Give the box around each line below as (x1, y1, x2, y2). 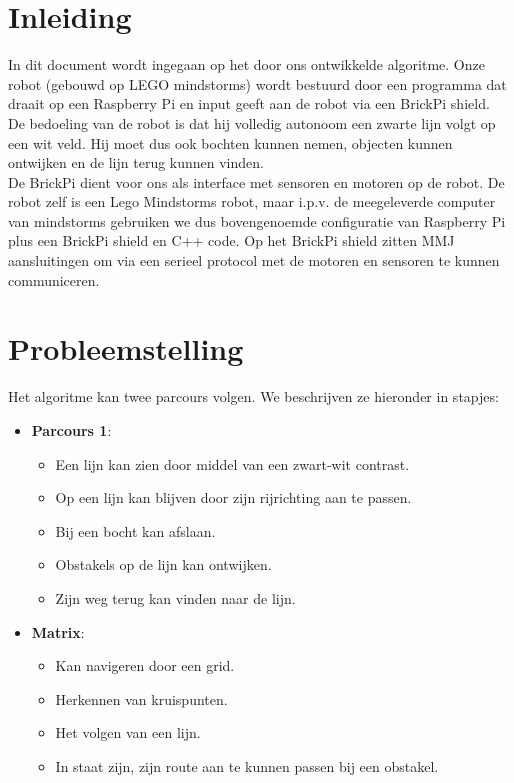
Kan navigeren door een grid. (55, 655, 235, 676)
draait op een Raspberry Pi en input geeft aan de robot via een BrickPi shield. (8, 93, 490, 114)
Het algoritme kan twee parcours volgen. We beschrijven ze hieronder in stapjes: (8, 386, 499, 407)
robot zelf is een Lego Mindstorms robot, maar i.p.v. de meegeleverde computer (8, 191, 496, 212)
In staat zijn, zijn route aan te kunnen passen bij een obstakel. (55, 755, 439, 776)
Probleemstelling (8, 328, 244, 369)
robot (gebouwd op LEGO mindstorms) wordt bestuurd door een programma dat (8, 73, 507, 94)
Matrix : (31, 621, 85, 642)
